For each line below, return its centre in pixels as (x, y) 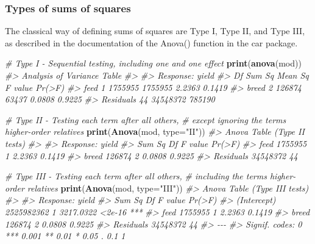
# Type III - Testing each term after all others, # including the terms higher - (150, 176)
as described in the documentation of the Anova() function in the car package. (151, 42)
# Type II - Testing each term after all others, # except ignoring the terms (146, 119)
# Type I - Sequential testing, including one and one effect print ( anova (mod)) (153, 63)
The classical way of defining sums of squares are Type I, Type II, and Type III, (155, 31)
